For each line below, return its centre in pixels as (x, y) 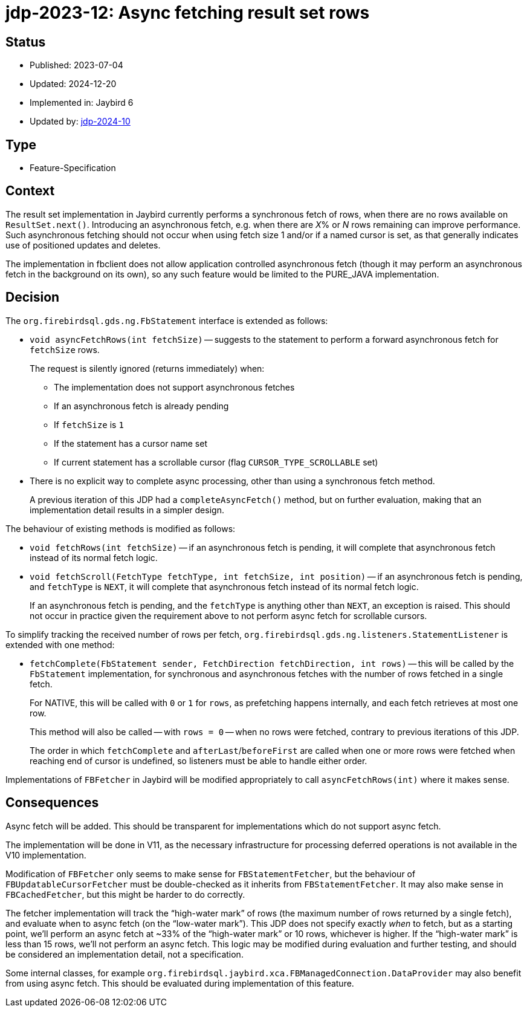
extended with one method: (60, 644)
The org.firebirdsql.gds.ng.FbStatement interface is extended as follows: (167, 320)
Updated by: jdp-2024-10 (80, 122)
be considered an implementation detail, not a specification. (124, 954)
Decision (33, 297)
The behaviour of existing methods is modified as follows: (121, 528)
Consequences (52, 803)
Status (26, 42)
